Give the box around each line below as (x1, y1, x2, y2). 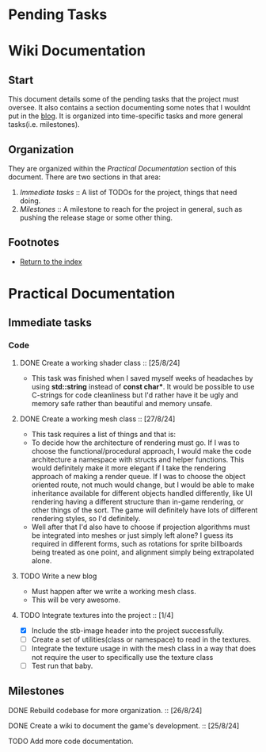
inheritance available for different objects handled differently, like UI (31, 488, 253, 497)
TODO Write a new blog (19, 571, 97, 581)
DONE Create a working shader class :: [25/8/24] (19, 358, 180, 367)
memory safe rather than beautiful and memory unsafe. (31, 398, 212, 408)
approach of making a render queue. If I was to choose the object (31, 471, 245, 481)
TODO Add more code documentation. (8, 736, 134, 746)
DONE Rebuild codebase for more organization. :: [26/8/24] (8, 705, 203, 715)
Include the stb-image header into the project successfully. (31, 625, 225, 635)
